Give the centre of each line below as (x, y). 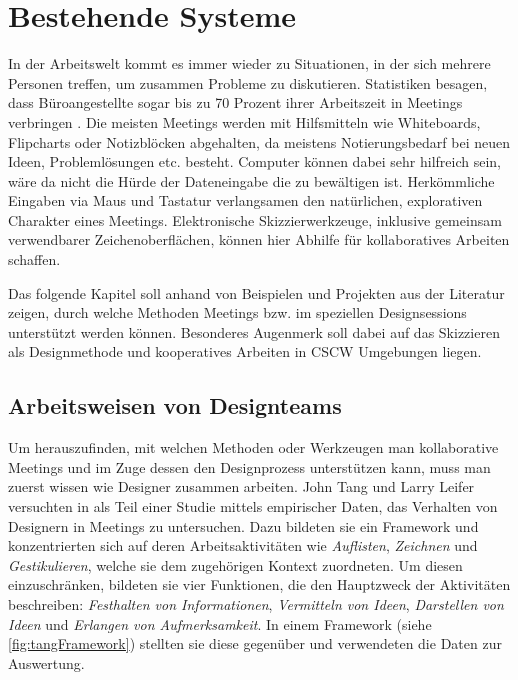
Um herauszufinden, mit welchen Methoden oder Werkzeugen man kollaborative (253, 447)
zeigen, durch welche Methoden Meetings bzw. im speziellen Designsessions (237, 312)
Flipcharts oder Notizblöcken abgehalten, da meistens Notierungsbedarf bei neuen (259, 141)
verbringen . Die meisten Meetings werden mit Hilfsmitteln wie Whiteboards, (244, 121)
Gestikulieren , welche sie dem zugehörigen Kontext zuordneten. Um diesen (235, 564)
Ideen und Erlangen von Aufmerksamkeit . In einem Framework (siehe (220, 623)
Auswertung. (46, 662)
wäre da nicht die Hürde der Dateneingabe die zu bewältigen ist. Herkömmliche (251, 180)
